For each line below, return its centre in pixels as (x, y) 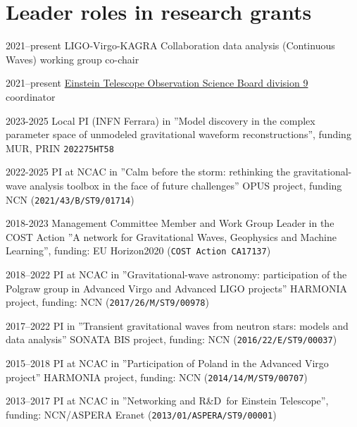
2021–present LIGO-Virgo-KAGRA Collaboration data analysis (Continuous (170, 45)
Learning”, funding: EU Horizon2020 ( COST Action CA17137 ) (138, 250)
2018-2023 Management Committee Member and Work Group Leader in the (170, 223)
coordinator (31, 96)
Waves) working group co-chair (73, 59)
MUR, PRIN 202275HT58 (60, 148)
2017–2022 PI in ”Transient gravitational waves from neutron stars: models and (177, 325)
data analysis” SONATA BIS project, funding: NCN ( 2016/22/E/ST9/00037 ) (171, 339)
